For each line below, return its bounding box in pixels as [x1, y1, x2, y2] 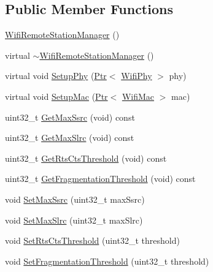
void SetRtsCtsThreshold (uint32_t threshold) [5, 234, 180, 247]
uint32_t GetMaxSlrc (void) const [5, 131, 134, 144]
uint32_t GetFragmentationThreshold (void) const [5, 172, 196, 185]
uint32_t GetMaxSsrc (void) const [5, 110, 135, 123]
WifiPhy [121, 69, 152, 82]
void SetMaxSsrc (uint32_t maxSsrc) [5, 192, 145, 205]
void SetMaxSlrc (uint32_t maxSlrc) [5, 213, 143, 226]
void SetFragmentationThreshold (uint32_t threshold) [5, 254, 209, 267]
